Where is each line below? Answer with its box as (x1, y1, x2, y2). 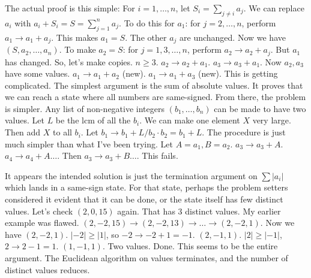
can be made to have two (214, 102, 306, 114)
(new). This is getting (198, 67, 278, 80)
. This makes (51, 31, 98, 43)
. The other (125, 31, 167, 43)
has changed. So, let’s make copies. (5, 55, 133, 68)
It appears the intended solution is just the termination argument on (5, 169, 258, 182)
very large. (252, 114, 291, 126)
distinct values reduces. (5, 263, 90, 276)
